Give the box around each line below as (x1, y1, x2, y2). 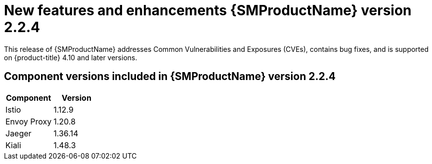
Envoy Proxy (5, 116, 52, 126)
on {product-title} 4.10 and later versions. (4, 53, 137, 62)
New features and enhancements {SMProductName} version (4, 2, 412, 19)
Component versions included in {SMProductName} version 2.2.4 (4, 70, 336, 83)
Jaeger (5, 128, 32, 138)
